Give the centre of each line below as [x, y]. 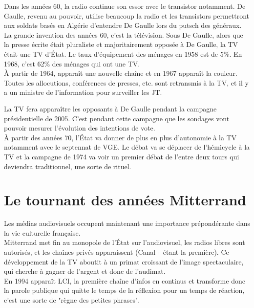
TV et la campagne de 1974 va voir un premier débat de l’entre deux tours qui [122, 156]
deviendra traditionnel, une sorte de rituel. [68, 166]
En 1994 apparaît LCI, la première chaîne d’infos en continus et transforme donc [125, 280]
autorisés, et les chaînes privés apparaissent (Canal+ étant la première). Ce [116, 252]
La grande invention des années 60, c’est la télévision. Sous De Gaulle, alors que [124, 34]
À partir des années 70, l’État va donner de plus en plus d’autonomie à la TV [120, 137]
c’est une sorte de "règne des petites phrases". [72, 299]
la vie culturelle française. [42, 232]
